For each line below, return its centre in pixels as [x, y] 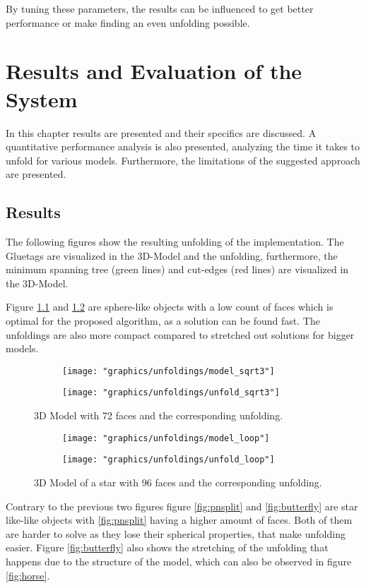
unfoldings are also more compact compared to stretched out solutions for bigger [180, 334]
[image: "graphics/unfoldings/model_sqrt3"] [169, 371]
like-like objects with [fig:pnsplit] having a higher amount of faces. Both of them [179, 520]
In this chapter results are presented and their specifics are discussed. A [161, 132]
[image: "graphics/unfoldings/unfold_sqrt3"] [171, 393]
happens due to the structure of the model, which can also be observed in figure [179, 562]
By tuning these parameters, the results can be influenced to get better [160, 8]
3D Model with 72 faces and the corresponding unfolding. [159, 415]
